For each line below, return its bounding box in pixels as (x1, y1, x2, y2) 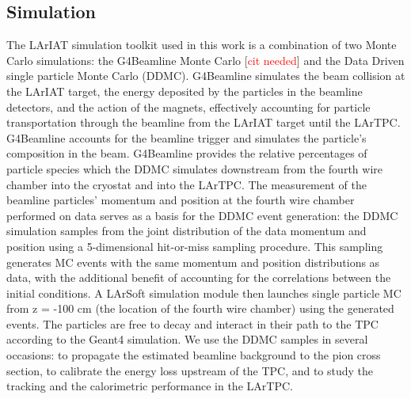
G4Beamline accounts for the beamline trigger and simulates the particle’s (6, 129, 367, 146)
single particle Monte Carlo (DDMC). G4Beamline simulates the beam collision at (6, 67, 405, 84)
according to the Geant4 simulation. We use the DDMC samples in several (6, 331, 368, 348)
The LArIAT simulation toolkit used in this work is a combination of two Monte (6, 36, 397, 53)
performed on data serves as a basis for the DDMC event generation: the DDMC (6, 207, 398, 223)
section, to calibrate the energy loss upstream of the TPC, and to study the (6, 362, 374, 378)
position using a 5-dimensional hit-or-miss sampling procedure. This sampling (6, 237, 383, 254)
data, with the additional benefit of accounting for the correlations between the (6, 269, 391, 286)
